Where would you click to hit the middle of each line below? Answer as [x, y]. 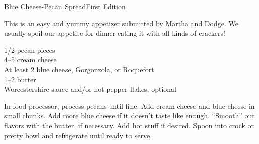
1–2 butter [20, 79]
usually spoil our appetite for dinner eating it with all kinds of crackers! [115, 33]
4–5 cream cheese [30, 59]
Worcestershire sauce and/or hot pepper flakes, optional [90, 89]
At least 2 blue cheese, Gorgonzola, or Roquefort [79, 69]
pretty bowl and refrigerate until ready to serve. [78, 135]
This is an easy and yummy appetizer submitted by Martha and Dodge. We [121, 23]
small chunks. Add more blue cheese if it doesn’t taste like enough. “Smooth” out [129, 116]
